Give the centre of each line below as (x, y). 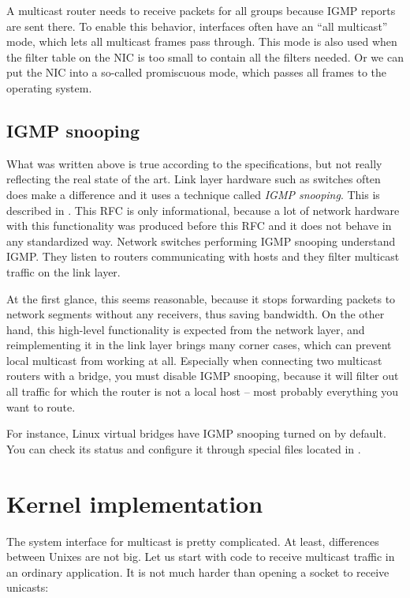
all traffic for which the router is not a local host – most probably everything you (203, 391)
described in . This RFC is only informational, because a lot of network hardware (203, 210)
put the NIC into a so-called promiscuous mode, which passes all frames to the (197, 72)
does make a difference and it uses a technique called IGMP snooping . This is (193, 194)
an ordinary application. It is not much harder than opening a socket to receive (198, 572)
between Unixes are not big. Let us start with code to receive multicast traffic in (201, 557)
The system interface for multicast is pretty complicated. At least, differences (193, 541)
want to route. (41, 406)
